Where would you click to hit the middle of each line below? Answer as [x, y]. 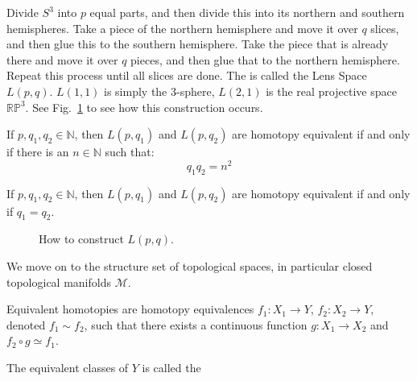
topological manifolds [59, 282]
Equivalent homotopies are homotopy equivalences [130, 309]
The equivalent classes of [68, 367]
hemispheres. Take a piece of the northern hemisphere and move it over [182, 28]
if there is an [38, 152]
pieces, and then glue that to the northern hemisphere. [265, 59]
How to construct [81, 239]
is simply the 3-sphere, [159, 91]
